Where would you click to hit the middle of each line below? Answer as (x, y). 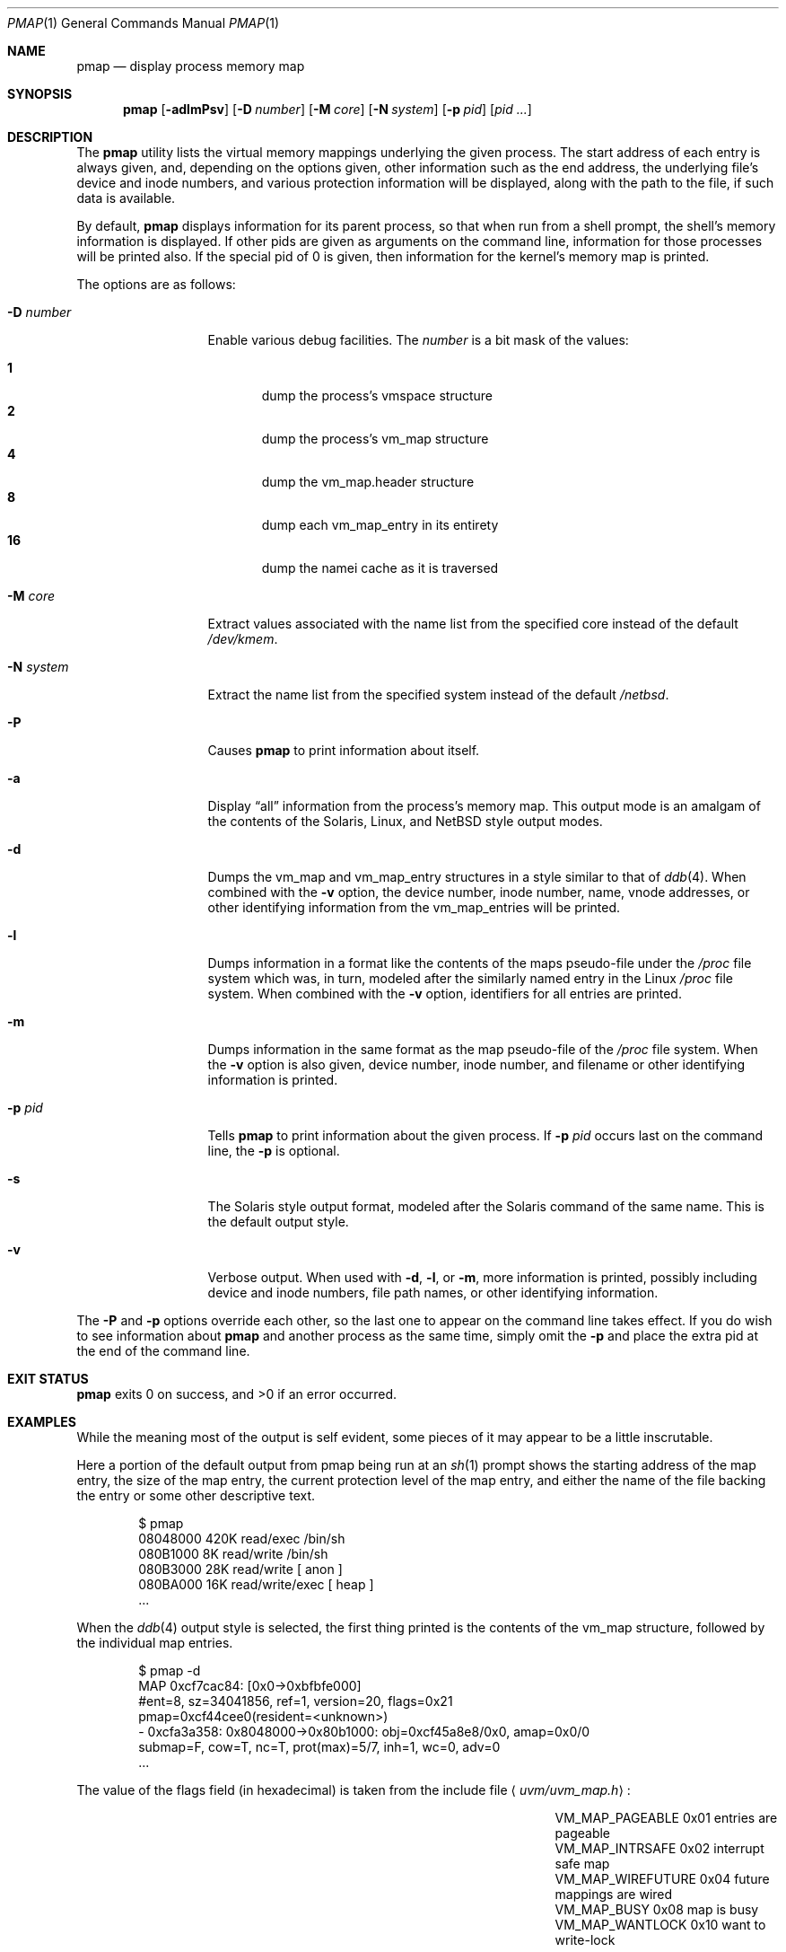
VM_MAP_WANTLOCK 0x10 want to (660, 1925)
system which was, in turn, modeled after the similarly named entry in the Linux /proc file (470, 978)
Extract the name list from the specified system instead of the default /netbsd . (438, 695)
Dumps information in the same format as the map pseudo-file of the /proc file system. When (483, 1049)
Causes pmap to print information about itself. (344, 750)
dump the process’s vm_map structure (375, 439)
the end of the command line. (163, 1351)
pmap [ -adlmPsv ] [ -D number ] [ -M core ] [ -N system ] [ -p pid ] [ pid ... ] (327, 109)
